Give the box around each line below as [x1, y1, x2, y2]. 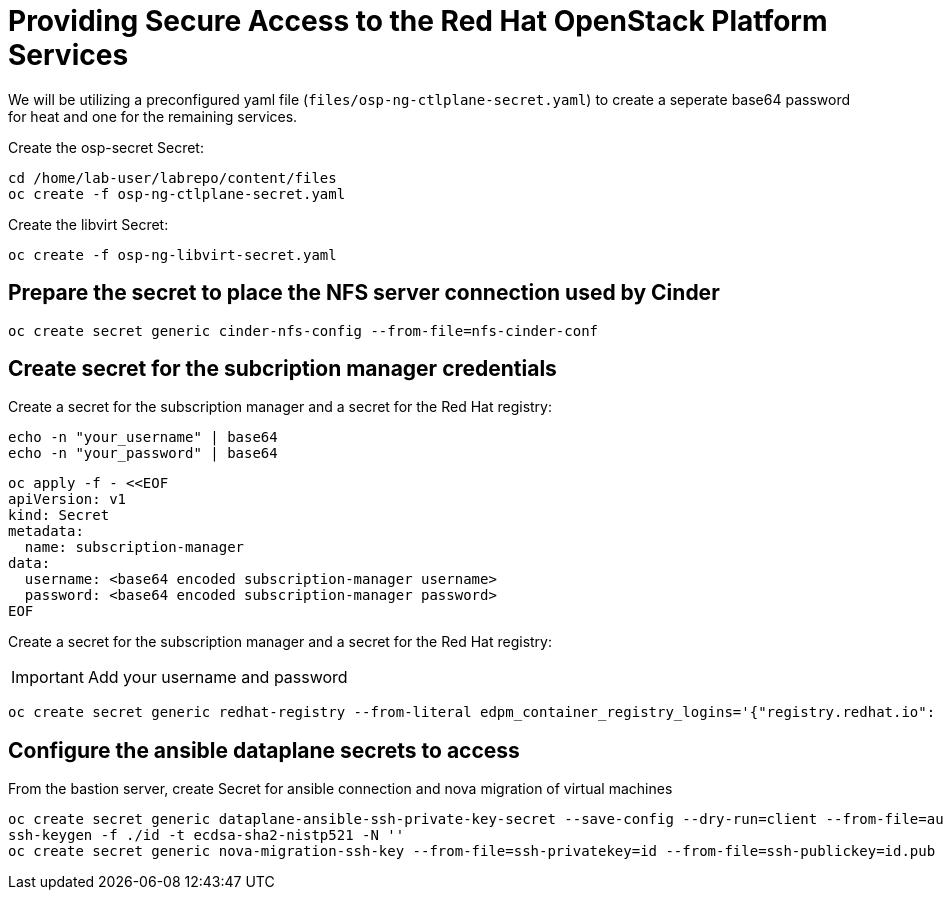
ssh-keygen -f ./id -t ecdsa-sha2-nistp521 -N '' [8, 827, 405, 844]
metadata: [8, 523, 84, 540]
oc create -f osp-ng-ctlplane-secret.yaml [8, 185, 346, 202]
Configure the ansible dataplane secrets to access [8, 737, 520, 763]
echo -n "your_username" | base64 [8, 429, 278, 446]
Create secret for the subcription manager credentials [8, 356, 557, 382]
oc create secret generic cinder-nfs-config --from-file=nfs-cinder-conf [8, 322, 599, 339]
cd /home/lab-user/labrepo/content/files [8, 169, 337, 186]
